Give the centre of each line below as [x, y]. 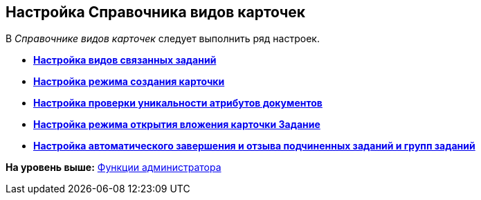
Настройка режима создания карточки [129, 82]
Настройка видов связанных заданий [125, 60]
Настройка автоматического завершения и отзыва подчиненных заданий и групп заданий [254, 146]
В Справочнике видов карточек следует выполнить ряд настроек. [163, 39]
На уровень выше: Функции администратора [114, 167]
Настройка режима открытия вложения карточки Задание [177, 125]
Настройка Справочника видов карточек [156, 12]
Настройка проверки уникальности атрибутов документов [178, 103]
